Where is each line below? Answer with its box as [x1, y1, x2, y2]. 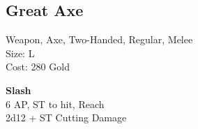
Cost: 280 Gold [6, 59, 70, 74]
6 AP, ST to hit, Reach [6, 96, 105, 111]
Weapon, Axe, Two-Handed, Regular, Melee [6, 32, 193, 47]
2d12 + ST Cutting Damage [6, 110, 127, 125]
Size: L [6, 45, 35, 60]
